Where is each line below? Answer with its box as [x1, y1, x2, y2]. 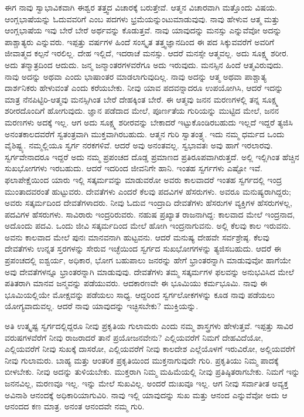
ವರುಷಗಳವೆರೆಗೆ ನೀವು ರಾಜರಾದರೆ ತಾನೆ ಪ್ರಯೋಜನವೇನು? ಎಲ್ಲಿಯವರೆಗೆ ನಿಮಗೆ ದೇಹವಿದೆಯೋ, [5, 331, 264, 343]
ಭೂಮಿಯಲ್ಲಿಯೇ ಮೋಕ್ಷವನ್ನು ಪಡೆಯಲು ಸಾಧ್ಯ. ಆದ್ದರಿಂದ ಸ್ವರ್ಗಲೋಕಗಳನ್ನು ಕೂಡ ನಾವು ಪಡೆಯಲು [5, 288, 275, 300]
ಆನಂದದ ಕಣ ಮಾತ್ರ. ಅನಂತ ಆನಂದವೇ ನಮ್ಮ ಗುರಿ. [5, 400, 145, 412]
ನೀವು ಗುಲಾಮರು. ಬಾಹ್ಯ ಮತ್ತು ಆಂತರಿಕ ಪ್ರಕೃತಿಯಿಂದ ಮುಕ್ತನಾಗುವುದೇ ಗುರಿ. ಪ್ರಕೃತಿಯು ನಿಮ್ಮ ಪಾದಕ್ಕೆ [5, 354, 279, 366]
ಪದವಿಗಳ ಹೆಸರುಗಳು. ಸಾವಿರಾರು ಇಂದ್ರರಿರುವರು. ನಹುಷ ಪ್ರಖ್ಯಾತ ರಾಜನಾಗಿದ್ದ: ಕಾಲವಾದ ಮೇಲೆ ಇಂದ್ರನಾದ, [5, 208, 295, 220]
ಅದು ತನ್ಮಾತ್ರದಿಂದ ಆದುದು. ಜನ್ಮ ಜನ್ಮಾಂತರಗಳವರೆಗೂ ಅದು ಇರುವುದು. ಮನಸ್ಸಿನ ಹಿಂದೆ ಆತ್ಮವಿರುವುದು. [5, 58, 283, 70]
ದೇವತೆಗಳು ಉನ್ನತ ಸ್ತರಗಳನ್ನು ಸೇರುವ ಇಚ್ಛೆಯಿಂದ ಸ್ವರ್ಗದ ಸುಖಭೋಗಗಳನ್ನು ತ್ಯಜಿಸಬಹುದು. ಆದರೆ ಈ [5, 242, 281, 255]
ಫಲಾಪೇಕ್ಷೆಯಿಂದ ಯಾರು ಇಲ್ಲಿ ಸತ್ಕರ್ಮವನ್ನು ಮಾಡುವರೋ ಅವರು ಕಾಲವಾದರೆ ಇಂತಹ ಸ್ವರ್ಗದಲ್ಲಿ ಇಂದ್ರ [5, 173, 282, 185]
